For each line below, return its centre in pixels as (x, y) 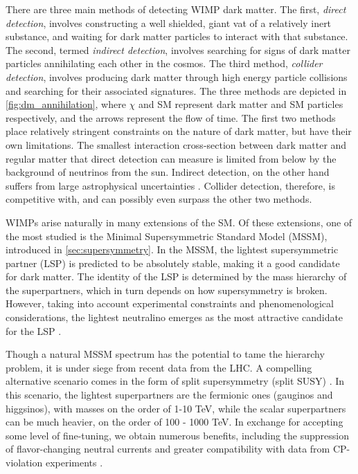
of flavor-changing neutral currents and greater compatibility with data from (168, 449)
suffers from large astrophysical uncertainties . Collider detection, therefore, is (170, 185)
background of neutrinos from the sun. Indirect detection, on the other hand (168, 172)
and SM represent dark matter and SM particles (241, 104)
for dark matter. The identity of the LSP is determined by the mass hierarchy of (176, 276)
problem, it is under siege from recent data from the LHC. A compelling (159, 367)
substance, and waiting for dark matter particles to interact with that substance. (177, 36)
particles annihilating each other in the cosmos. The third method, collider (164, 63)
